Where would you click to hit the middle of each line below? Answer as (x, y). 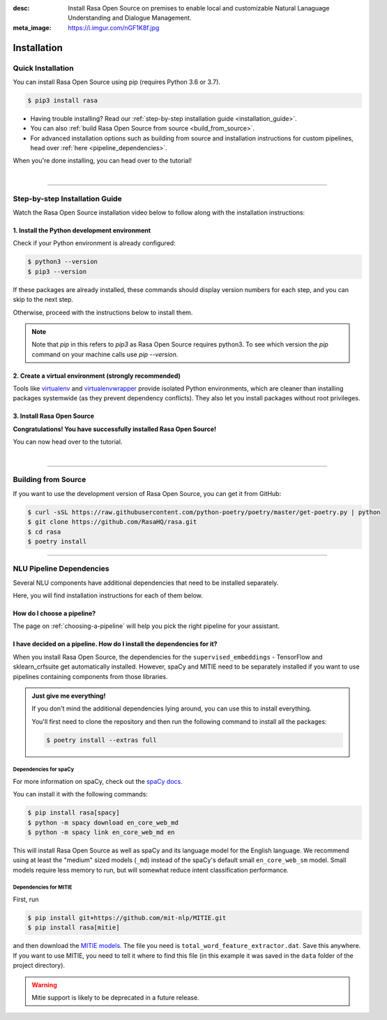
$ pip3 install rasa (62, 100)
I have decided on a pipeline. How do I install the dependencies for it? (115, 644)
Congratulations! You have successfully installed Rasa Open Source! (114, 429)
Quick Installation (43, 68)
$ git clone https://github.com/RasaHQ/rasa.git (112, 522)
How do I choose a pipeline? (54, 613)
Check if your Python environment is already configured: (94, 243)
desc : (21, 8)
